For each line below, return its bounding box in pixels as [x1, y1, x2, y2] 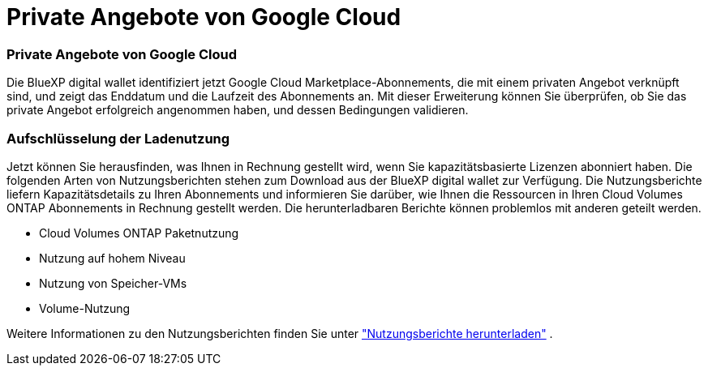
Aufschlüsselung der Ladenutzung [6, 130, 230, 147]
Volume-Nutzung [39, 301, 131, 315]
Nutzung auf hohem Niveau [39, 250, 186, 265]
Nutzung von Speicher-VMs [39, 276, 187, 290]
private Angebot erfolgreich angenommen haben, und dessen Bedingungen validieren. [6, 103, 469, 118]
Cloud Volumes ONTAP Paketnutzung [39, 225, 239, 240]
